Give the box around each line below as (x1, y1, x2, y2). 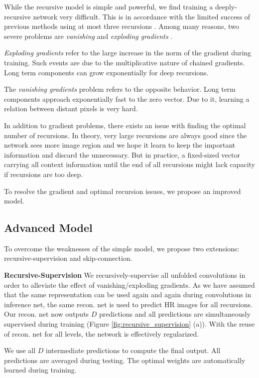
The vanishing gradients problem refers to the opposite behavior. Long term (4, 84, 236, 94)
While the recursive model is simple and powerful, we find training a (4, 1, 213, 11)
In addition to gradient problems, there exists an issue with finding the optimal (4, 120, 246, 130)
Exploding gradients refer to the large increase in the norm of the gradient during (4, 47, 252, 58)
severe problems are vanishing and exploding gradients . (4, 30, 173, 41)
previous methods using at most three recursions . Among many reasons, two (4, 21, 239, 31)
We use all (4, 345, 36, 356)
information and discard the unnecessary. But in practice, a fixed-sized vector (4, 149, 240, 160)
